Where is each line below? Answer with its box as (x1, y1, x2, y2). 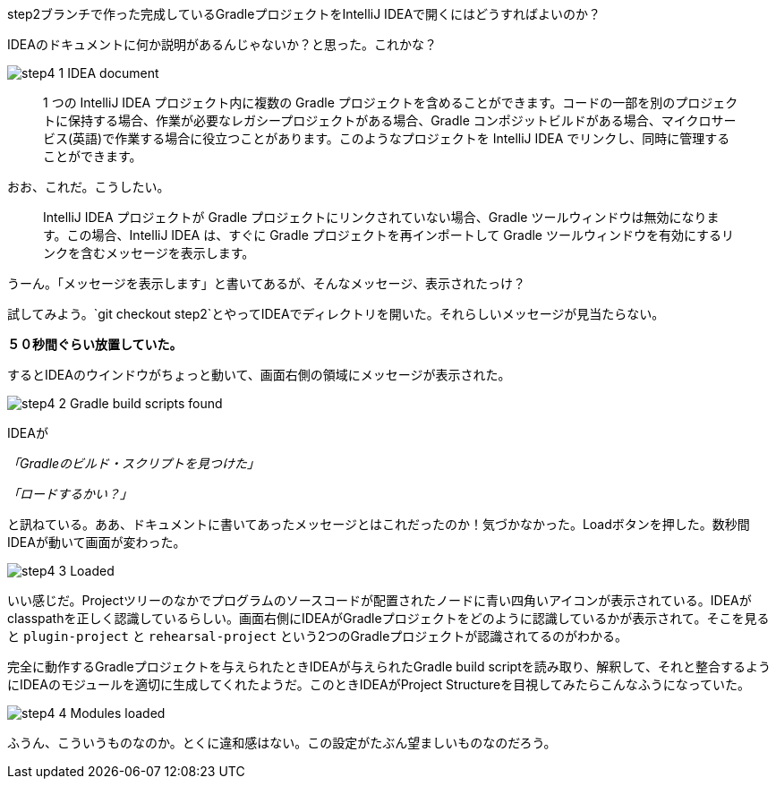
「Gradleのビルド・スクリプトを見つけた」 (7, 456, 260, 471)
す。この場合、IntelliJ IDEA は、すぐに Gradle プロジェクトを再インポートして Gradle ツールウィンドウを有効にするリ (43, 227, 735, 243)
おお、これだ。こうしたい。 (7, 179, 170, 194)
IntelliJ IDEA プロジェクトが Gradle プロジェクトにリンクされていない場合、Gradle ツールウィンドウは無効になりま (43, 209, 720, 225)
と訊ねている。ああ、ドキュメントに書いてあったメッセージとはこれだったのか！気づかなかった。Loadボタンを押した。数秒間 (7, 517, 750, 532)
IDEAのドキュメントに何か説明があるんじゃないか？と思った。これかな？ (7, 37, 437, 52)
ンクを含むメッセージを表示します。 (43, 245, 255, 261)
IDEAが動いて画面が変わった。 (7, 534, 186, 550)
